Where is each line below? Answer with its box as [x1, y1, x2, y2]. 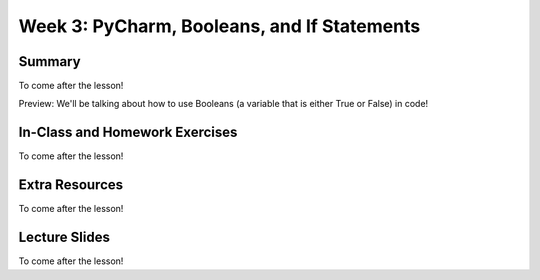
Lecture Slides [18, 229, 110, 246]
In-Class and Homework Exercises [18, 124, 238, 141]
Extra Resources [18, 176, 124, 194]
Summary [18, 53, 81, 70]
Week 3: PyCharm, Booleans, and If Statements [18, 15, 421, 37]
